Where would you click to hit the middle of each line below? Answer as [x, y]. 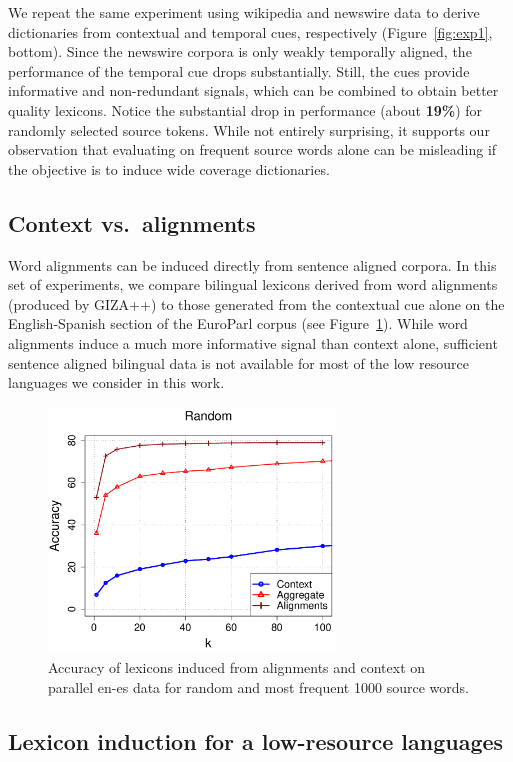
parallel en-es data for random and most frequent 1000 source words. [258, 686]
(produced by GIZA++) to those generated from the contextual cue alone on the [256, 303]
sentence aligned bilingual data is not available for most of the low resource [238, 362]
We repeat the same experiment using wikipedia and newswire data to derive [244, 12]
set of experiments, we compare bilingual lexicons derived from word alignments [253, 284]
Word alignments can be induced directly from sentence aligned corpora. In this [252, 264]
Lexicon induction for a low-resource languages [256, 740]
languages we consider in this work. [116, 382]
